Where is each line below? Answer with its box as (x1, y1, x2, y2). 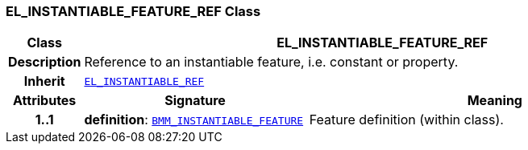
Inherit (23, 73, 65, 90)
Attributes (13, 92, 77, 109)
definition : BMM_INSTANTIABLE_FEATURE (84, 111, 304, 128)
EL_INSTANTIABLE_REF (84, 75, 205, 87)
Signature (164, 92, 226, 109)
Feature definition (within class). (309, 111, 504, 128)
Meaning (467, 92, 522, 109)
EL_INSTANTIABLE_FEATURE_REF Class (6, 3, 261, 19)
